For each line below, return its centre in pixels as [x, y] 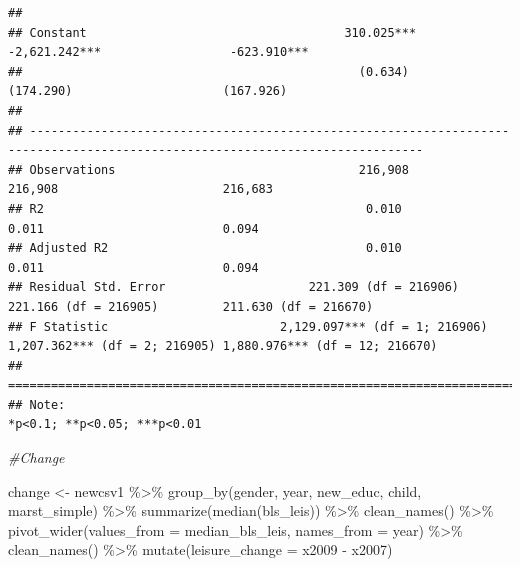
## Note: [37, 404]
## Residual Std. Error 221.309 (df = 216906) [234, 287]
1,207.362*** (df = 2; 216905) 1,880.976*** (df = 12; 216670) [223, 346]
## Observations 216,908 [208, 169]
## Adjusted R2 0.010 [205, 248]
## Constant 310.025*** [212, 32]
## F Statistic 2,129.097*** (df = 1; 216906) [248, 326]
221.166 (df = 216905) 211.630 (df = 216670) [191, 306]
